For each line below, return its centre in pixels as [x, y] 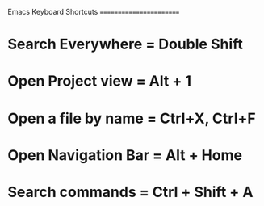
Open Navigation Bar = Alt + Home [125, 155]
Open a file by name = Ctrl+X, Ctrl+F [132, 118]
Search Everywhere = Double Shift [126, 44]
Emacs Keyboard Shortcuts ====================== [94, 12]
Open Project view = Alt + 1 [99, 81]
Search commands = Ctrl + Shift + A [130, 192]
